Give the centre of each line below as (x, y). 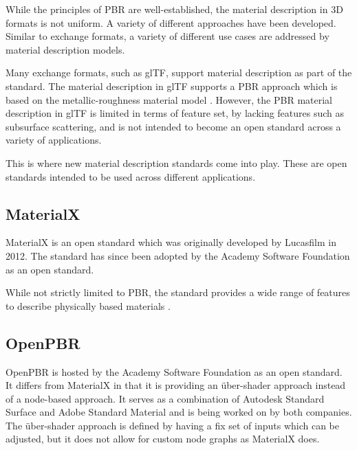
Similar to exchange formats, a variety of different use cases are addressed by (167, 36)
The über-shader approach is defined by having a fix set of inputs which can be (172, 425)
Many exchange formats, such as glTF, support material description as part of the (179, 72)
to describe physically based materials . (88, 305)
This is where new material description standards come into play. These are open (176, 162)
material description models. (65, 49)
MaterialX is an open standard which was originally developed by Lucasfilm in (171, 242)
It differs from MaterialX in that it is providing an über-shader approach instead (176, 385)
